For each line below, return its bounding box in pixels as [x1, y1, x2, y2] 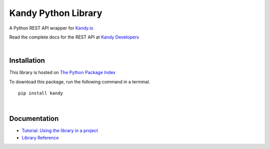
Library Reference [21, 134, 59, 140]
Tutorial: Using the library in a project [21, 127, 98, 133]
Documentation [9, 114, 59, 123]
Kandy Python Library [9, 7, 102, 18]
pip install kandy [18, 90, 63, 96]
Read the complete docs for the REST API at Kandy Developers [9, 34, 139, 40]
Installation [9, 56, 45, 65]
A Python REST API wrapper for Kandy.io [9, 25, 93, 31]
